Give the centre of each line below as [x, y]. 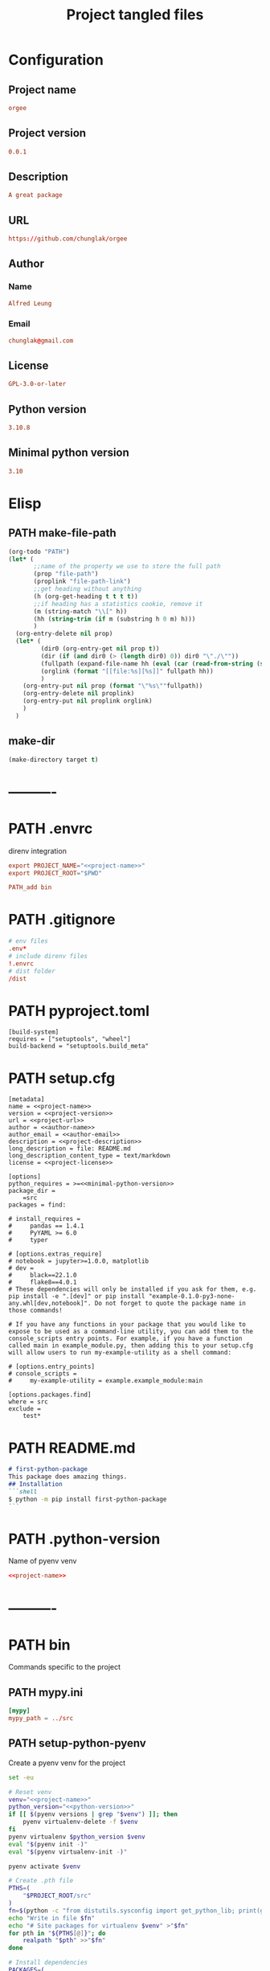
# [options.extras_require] [55, 1254]
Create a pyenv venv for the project [67, 1763]
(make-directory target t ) [53, 760]
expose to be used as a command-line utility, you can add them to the [131, 1332]
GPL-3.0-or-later [37, 384]
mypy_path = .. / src [41, 1719]
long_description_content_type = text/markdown [90, 1156]
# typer [28, 1240]
